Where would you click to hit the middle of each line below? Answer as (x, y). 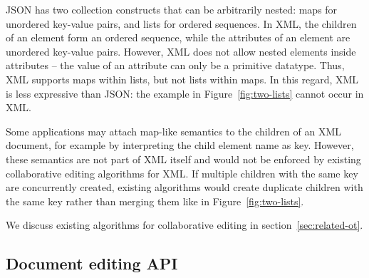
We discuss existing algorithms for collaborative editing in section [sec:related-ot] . (184, 225)
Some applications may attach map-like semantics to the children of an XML (173, 131)
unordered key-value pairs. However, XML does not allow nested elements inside (181, 51)
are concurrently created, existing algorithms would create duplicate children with (184, 187)
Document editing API (92, 263)
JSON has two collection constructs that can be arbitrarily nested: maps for (172, 9)
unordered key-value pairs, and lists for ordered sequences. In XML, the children (181, 23)
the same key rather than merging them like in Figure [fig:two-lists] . (155, 201)
